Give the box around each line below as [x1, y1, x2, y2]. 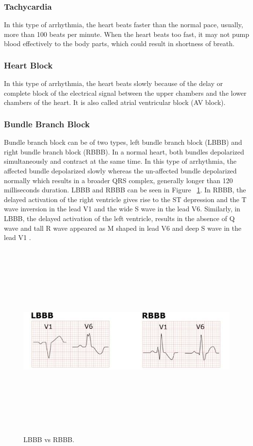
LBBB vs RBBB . [23, 434, 74, 445]
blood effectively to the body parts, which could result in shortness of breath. [4, 38, 235, 49]
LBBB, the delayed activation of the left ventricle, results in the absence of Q [4, 213, 235, 223]
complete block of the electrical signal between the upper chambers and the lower [4, 87, 247, 98]
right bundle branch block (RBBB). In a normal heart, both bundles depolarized [4, 146, 244, 156]
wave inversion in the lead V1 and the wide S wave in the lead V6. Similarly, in [4, 204, 240, 214]
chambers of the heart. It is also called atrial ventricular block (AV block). [4, 97, 226, 107]
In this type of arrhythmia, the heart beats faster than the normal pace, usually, [4, 19, 243, 30]
